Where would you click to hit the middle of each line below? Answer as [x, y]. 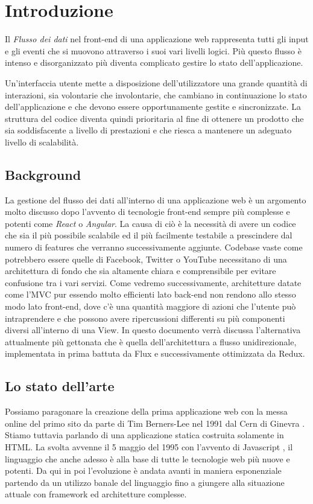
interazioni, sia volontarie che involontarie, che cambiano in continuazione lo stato [156, 94]
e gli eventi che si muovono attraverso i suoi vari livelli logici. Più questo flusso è [153, 50]
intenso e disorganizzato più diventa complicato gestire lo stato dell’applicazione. [154, 62]
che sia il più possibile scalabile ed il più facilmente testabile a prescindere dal [149, 235]
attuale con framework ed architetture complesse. [96, 494]
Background [43, 174]
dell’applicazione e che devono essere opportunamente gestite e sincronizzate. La [153, 107]
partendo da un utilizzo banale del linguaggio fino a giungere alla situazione [145, 482]
